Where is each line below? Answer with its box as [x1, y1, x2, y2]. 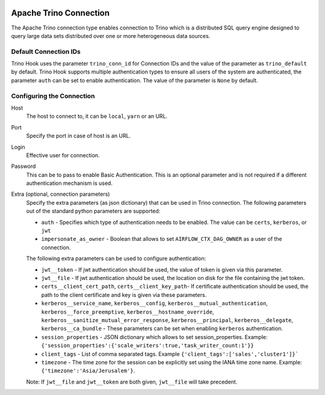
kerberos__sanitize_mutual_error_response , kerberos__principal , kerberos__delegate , [41, 316, 294, 323]
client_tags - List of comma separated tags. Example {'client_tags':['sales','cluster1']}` [41, 350, 299, 358]
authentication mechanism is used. [26, 179, 113, 187]
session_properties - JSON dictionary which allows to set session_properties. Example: [41, 333, 268, 340]
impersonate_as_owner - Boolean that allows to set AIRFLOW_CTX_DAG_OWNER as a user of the [41, 235, 282, 243]
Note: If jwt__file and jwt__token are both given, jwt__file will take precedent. [26, 378, 238, 385]
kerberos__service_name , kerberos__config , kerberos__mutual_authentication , [41, 300, 268, 307]
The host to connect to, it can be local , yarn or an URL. [26, 113, 168, 120]
